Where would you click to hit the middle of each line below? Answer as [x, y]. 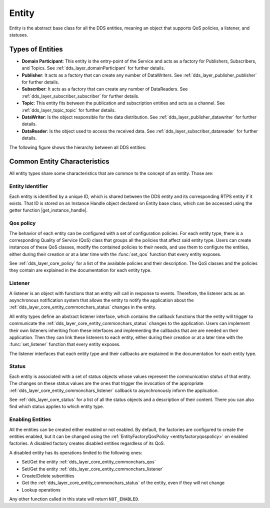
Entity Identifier [29, 186]
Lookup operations [41, 489]
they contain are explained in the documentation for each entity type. [80, 270]
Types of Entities [36, 49]
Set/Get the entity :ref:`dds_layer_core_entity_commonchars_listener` [93, 469]
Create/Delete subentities [48, 475]
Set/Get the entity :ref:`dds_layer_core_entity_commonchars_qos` [89, 462]
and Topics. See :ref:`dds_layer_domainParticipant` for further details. [93, 68]
